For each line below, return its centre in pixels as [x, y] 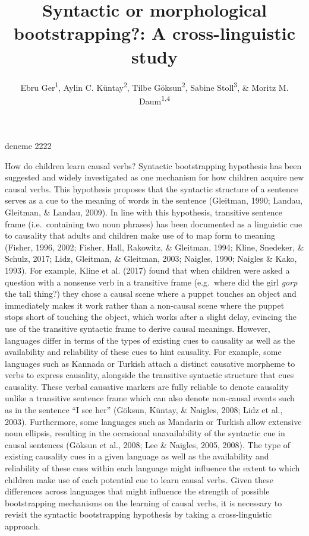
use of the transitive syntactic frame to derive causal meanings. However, [138, 328]
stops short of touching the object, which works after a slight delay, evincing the [151, 317]
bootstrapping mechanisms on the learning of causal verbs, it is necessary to [144, 502]
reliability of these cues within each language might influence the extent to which [152, 468]
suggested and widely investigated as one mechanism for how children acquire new [154, 177]
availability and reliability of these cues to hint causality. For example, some [143, 352]
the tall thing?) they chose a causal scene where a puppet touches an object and [151, 294]
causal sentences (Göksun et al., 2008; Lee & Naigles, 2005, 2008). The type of [148, 444]
